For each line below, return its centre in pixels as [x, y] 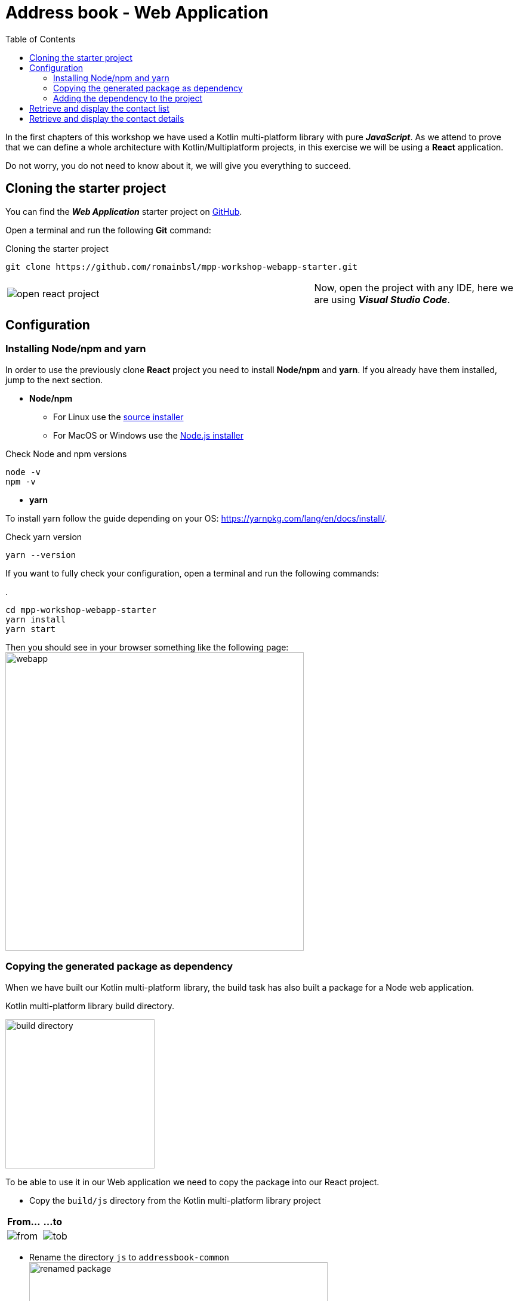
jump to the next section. [54, 380]
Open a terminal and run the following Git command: [108, 230]
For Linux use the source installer [118, 417]
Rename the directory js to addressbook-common [129, 1257]
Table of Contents [41, 39]
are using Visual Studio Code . [382, 299]
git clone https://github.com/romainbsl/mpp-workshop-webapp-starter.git [182, 266]
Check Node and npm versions [66, 454]
